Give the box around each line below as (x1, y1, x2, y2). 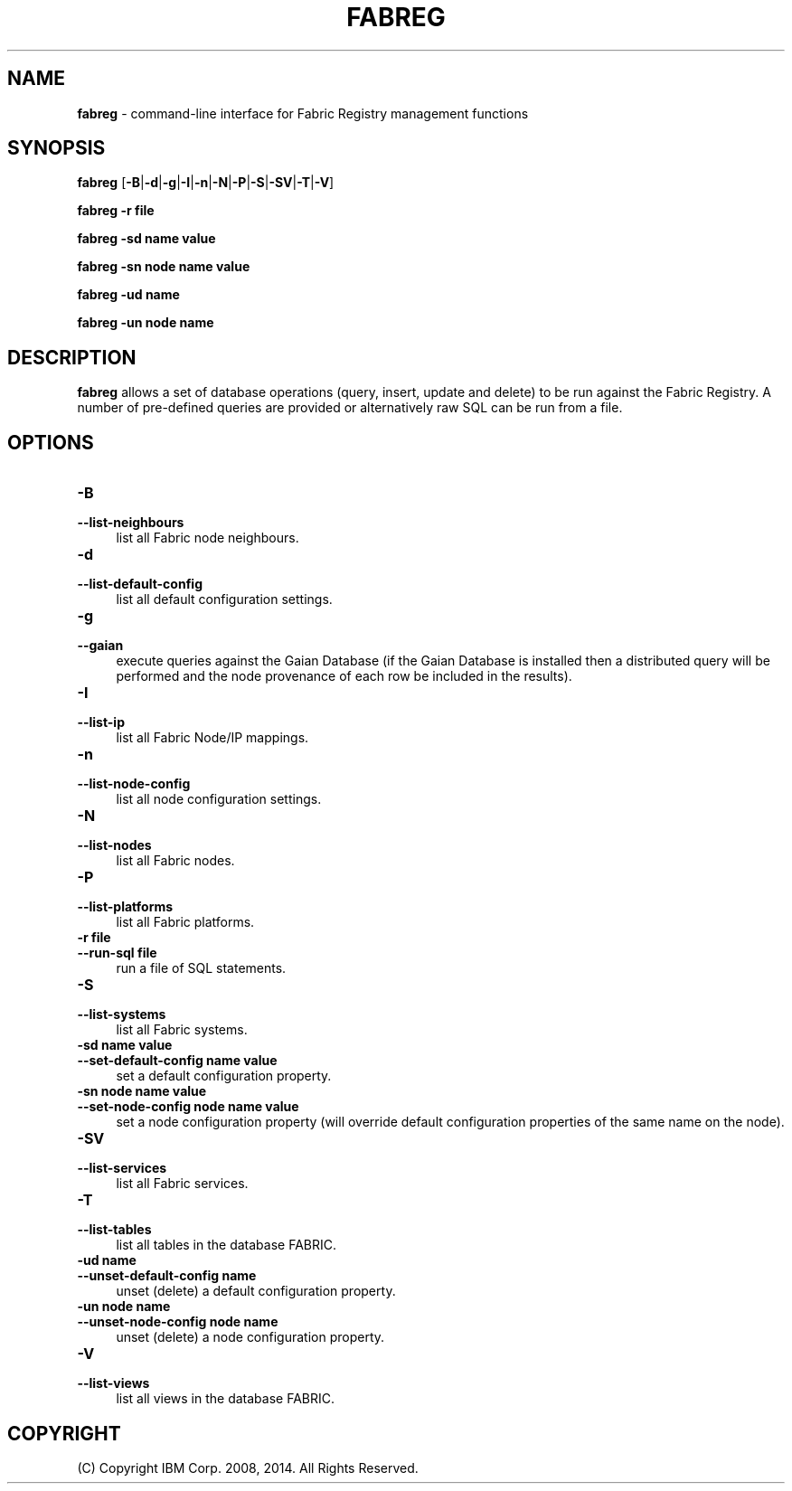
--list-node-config (77, 776, 191, 792)
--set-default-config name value (77, 1052, 278, 1069)
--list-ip (77, 714, 125, 731)
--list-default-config (77, 576, 203, 592)
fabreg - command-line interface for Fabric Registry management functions (77, 105, 529, 121)
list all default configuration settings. (116, 591, 333, 608)
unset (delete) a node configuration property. (116, 1329, 385, 1345)
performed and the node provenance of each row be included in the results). (116, 668, 572, 684)
